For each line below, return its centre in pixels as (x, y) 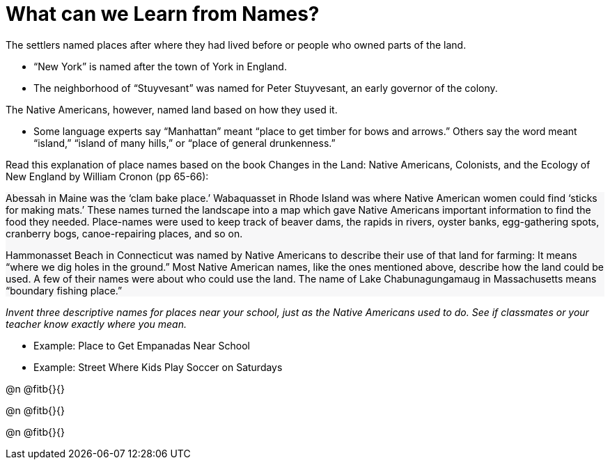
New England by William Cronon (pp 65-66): (107, 176)
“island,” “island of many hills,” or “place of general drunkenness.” (185, 143)
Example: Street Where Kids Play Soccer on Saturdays (158, 367)
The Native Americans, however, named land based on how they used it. (172, 109)
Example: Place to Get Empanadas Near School (142, 345)
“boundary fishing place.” (64, 290)
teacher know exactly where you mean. (96, 324)
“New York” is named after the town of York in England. (160, 66)
